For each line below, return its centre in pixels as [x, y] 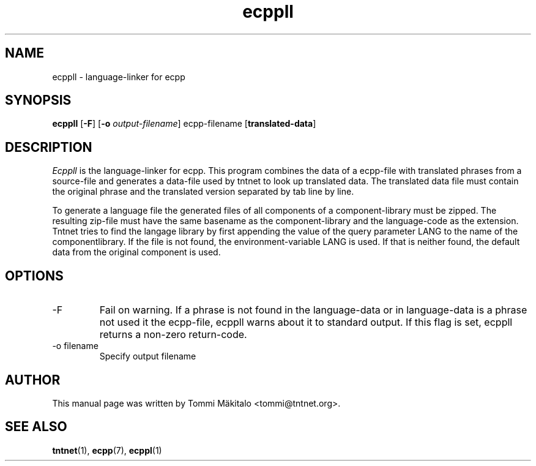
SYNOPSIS [38, 100]
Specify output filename [148, 356]
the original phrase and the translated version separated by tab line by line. [203, 192]
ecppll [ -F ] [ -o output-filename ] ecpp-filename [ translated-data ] [184, 124]
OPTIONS [34, 276]
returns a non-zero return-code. [173, 335]
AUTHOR [33, 380]
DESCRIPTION [49, 147]
